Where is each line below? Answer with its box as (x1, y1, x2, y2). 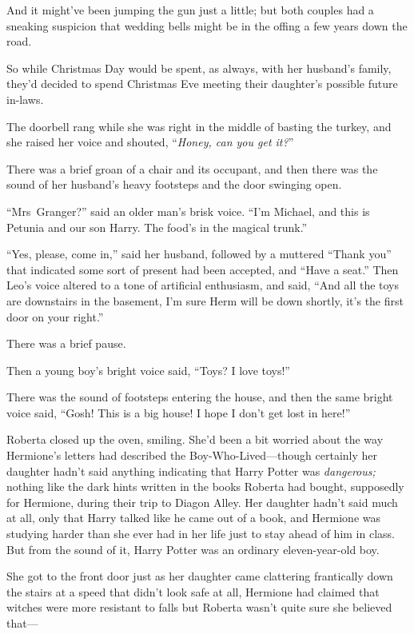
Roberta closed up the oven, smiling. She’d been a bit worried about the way (6, 431, 384, 448)
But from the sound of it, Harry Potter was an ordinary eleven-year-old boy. (6, 540, 380, 557)
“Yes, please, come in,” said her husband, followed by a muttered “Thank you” (6, 245, 392, 262)
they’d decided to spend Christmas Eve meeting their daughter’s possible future (6, 75, 398, 92)
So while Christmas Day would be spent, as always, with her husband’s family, (6, 59, 392, 76)
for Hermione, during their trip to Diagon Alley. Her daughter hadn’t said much (6, 493, 398, 510)
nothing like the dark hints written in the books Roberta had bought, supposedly (6, 478, 404, 495)
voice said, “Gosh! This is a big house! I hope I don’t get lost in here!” (6, 404, 351, 421)
